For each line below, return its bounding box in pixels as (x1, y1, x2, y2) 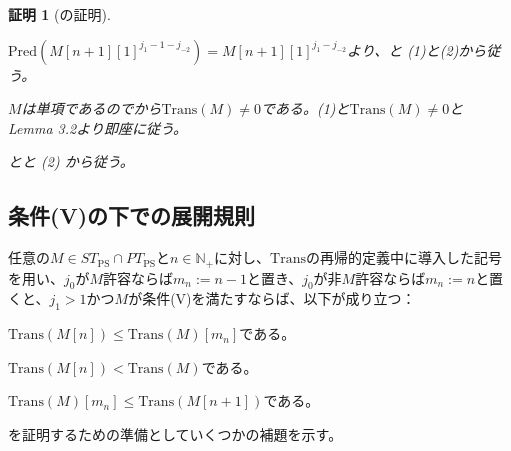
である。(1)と (261, 98, 350, 119)
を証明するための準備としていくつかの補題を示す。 (8, 424, 343, 444)
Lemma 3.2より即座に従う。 (8, 117, 188, 138)
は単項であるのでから (21, 98, 162, 119)
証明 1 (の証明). (8, 4, 111, 24)
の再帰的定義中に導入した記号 (305, 247, 502, 268)
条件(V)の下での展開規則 (8, 200, 256, 231)
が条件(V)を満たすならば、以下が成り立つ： (128, 288, 416, 309)
